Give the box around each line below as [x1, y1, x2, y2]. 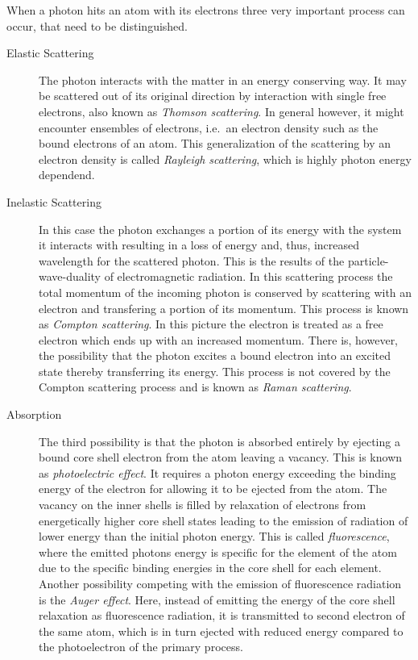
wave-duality [39, 268, 101, 285]
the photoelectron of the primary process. [39, 638, 243, 655]
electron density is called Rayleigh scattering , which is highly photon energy [39, 150, 412, 167]
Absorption [6, 406, 62, 423]
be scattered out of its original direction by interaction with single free [39, 87, 387, 104]
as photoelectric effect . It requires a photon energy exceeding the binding [39, 464, 396, 481]
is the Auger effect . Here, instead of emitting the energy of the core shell [39, 591, 395, 608]
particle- [347, 252, 389, 269]
